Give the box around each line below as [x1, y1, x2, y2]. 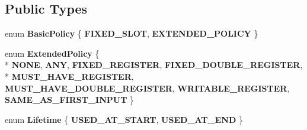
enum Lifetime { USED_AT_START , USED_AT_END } [5, 113, 243, 125]
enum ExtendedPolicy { [5, 47, 100, 59]
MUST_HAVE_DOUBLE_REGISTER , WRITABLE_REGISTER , [5, 82, 290, 94]
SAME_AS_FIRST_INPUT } [5, 93, 135, 106]
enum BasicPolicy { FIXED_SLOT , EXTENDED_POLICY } [5, 27, 258, 40]
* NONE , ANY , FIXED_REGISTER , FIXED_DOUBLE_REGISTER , [5, 58, 303, 71]
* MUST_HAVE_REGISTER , [5, 70, 134, 82]
